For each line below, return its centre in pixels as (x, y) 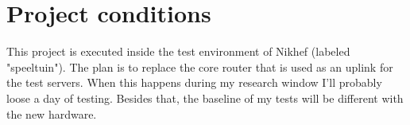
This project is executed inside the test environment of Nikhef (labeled (178, 51)
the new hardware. (52, 113)
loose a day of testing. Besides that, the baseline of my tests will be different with (205, 98)
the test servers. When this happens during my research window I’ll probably (194, 82)
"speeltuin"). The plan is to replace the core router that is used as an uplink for (200, 66)
